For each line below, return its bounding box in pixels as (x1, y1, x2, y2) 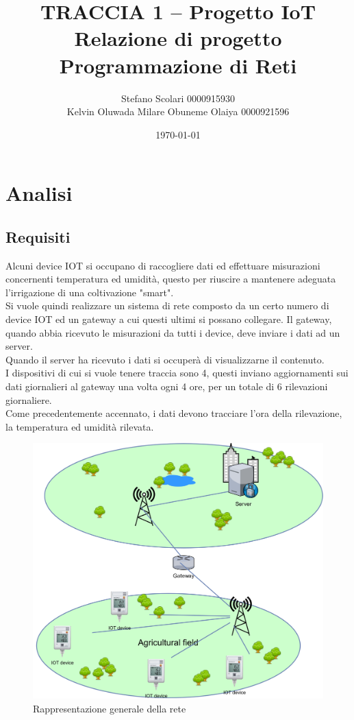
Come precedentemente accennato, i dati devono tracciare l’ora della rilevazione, (5, 406, 342, 420)
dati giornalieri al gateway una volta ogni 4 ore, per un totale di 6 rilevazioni (5, 379, 328, 394)
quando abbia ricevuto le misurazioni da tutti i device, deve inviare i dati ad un (5, 325, 340, 339)
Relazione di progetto (74, 24, 282, 52)
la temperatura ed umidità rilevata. (5, 419, 154, 433)
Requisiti (5, 226, 71, 247)
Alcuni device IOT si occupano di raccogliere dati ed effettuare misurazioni (5, 258, 320, 272)
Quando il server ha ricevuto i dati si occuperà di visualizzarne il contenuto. (5, 352, 325, 366)
